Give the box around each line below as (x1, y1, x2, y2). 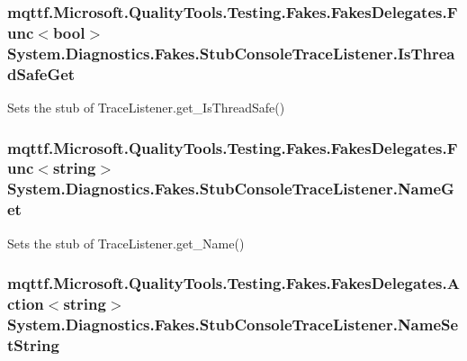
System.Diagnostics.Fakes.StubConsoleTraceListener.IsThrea (7, 41, 455, 64)
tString (7, 333, 59, 356)
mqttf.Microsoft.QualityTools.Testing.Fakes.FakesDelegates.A (7, 272, 460, 294)
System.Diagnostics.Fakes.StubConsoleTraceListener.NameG (7, 177, 454, 200)
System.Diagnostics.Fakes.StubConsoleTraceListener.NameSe (7, 312, 459, 335)
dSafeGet (7, 62, 76, 85)
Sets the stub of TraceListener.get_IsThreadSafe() (7, 97, 285, 116)
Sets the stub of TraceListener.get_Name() (7, 233, 245, 252)
